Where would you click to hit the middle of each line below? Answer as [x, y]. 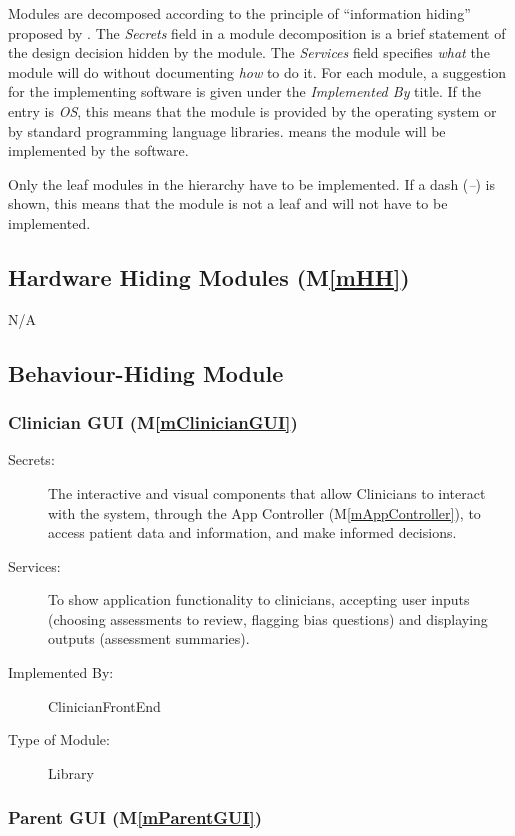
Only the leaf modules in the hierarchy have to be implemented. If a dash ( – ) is [251, 183]
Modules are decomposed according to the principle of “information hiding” [239, 13]
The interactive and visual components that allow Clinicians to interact [267, 492]
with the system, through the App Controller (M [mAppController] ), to [264, 512]
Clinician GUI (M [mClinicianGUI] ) [153, 422]
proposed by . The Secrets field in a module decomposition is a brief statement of [257, 32]
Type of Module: [59, 739]
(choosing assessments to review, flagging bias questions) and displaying [268, 618]
